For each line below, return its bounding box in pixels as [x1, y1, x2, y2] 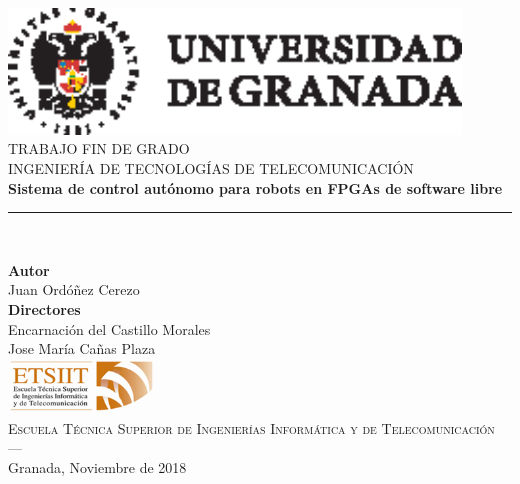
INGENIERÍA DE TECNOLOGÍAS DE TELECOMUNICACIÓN [8, 158, 414, 179]
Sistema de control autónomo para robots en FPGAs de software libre [8, 177, 503, 198]
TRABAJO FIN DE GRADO [8, 138, 190, 159]
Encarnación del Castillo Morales [8, 318, 211, 339]
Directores [8, 299, 81, 319]
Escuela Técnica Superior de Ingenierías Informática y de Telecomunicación [8, 417, 495, 438]
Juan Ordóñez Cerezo [8, 279, 140, 300]
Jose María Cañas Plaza [8, 338, 156, 359]
